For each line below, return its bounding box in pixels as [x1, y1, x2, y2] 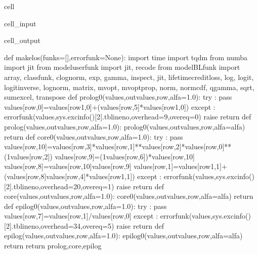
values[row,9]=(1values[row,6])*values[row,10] [55, 151, 195, 161]
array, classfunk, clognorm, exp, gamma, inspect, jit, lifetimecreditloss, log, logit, [4, 71, 254, 82]
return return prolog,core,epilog [4, 240, 102, 251]
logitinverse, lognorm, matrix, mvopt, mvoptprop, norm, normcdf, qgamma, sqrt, [4, 81, 254, 92]
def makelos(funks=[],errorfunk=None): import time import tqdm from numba [4, 52, 248, 62]
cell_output [4, 35, 40, 46]
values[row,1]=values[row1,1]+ [134, 161, 227, 172]
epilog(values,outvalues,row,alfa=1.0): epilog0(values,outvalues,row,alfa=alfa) [4, 230, 243, 241]
